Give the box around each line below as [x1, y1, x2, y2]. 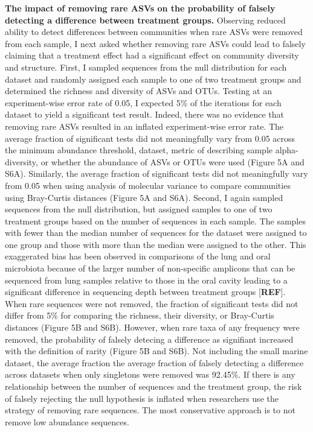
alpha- [275, 144, 298, 156]
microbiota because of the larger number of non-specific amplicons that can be [5, 262, 295, 275]
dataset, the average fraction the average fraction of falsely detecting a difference [5, 356, 304, 369]
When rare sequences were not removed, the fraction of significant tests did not [5, 297, 298, 310]
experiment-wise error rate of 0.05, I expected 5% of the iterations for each [5, 96, 282, 109]
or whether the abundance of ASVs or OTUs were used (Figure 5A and [40, 155, 305, 168]
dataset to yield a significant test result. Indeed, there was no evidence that [5, 108, 285, 121]
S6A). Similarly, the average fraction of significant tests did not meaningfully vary [5, 167, 308, 180]
